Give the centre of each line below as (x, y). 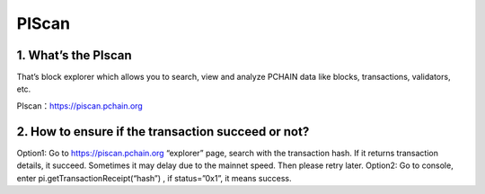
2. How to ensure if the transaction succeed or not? (163, 132)
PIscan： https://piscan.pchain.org (79, 106)
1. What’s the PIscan (74, 55)
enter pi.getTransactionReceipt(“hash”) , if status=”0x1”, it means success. (154, 178)
